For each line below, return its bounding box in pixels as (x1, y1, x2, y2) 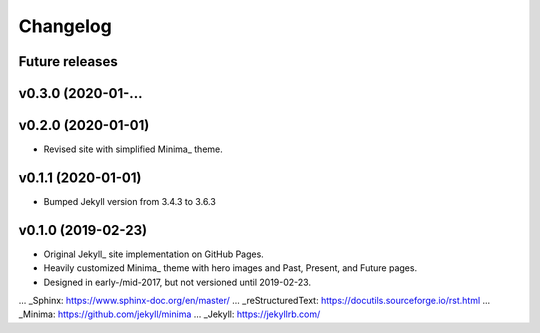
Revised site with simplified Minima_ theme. (43, 143, 224, 155)
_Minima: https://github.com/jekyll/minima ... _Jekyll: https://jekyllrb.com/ (18, 308, 321, 320)
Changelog (18, 15, 112, 37)
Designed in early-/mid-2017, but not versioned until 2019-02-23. (43, 276, 312, 288)
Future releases (18, 53, 119, 70)
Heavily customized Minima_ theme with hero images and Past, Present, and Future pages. (43, 262, 418, 274)
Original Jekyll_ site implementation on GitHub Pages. (43, 248, 264, 260)
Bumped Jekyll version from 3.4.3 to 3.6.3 (43, 196, 217, 207)
